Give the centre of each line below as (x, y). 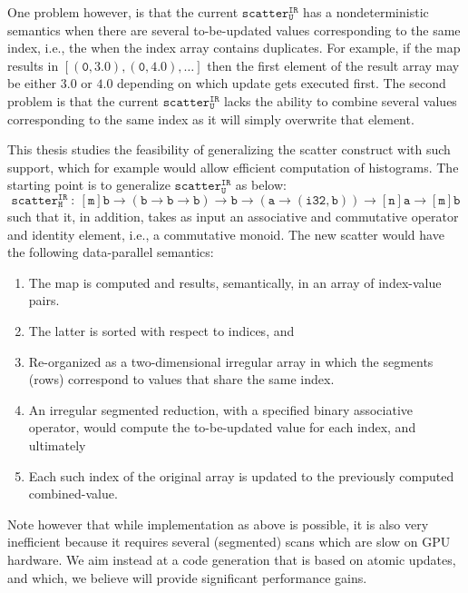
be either (32, 83)
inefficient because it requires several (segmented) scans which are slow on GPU (229, 542)
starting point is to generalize (89, 185)
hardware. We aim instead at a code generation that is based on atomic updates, (232, 559)
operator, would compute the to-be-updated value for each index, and (222, 427)
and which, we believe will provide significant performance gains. (187, 577)
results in (33, 65)
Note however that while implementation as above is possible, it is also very (218, 524)
